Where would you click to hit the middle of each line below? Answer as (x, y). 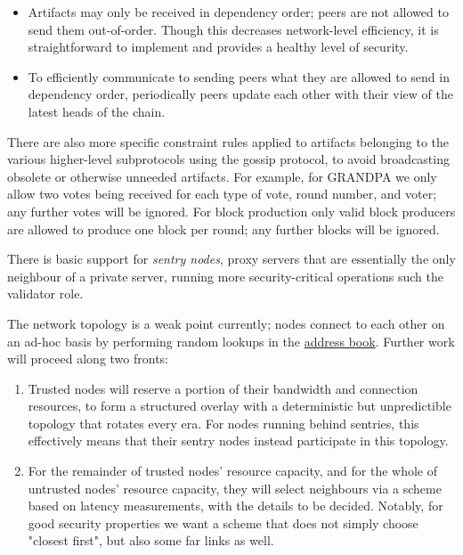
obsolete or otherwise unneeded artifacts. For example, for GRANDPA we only (222, 176)
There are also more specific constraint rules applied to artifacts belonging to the (228, 141)
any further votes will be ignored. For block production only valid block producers (231, 211)
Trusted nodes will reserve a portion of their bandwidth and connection (223, 388)
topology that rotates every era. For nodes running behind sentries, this (223, 423)
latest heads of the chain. (97, 111)
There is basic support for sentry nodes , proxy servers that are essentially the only (231, 259)
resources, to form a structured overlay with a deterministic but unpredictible (240, 406)
